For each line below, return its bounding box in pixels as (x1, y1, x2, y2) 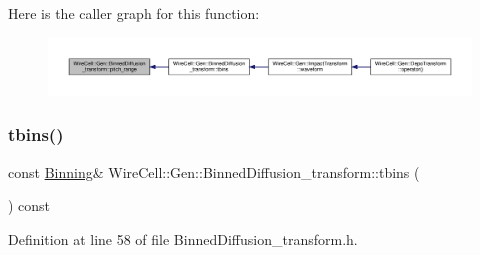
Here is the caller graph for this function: (8, 3, 260, 23)
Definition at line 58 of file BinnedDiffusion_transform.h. (8, 228, 358, 249)
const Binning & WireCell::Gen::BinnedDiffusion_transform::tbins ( (8, 161, 420, 182)
